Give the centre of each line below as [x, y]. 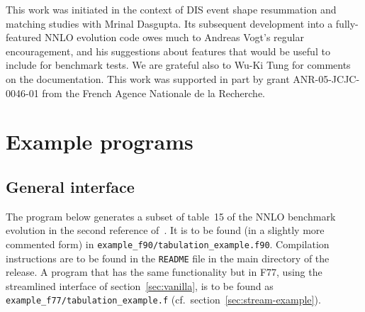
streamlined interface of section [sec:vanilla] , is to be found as [140, 285]
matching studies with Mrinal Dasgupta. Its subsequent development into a [169, 23]
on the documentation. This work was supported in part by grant [148, 78]
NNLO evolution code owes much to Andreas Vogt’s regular [174, 37]
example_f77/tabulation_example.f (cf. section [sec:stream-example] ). [163, 300]
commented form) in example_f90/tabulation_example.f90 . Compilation [168, 244]
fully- [347, 23]
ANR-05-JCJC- [326, 78]
